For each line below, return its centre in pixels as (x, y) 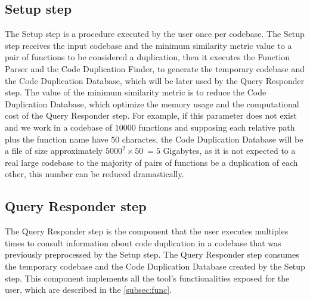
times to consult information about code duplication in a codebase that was (143, 242)
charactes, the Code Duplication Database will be (213, 139)
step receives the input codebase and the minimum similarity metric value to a (148, 45)
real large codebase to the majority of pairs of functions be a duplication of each (151, 162)
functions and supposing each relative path (217, 127)
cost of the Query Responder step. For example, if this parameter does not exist (151, 115)
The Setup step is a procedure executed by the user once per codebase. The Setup (155, 34)
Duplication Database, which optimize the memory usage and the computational (152, 103)
